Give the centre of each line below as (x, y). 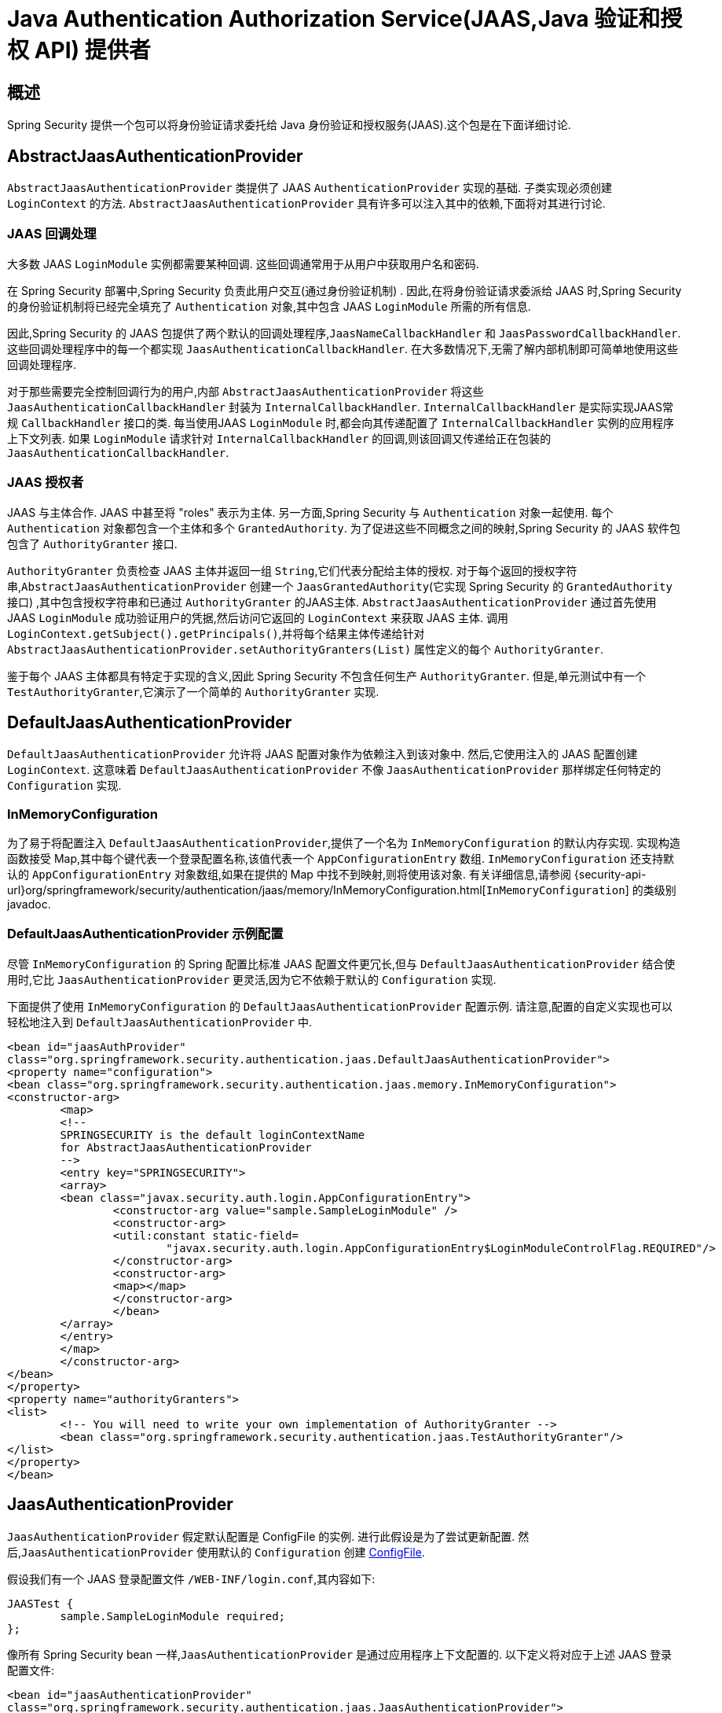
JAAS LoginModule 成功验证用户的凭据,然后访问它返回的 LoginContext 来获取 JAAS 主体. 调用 (258, 617)
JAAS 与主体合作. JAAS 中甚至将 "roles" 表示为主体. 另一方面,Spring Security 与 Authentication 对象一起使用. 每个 (310, 512)
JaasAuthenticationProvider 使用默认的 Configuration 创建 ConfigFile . (223, 1552)
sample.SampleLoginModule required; (173, 1616)
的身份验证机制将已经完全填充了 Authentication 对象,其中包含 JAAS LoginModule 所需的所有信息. (269, 306)
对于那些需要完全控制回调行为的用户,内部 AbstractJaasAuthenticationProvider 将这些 (246, 391)
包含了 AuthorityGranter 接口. (92, 543)
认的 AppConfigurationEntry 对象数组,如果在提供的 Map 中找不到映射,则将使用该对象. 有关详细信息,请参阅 (289, 875)
